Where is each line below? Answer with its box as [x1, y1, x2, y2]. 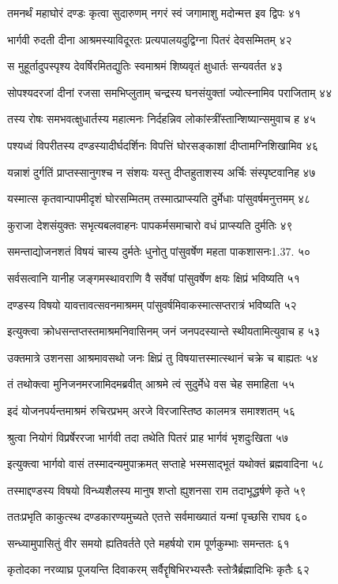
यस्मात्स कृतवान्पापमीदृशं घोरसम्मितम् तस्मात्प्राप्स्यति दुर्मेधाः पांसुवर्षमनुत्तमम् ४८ [7, 190, 311, 207]
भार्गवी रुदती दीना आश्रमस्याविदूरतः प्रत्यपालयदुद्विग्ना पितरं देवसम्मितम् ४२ [7, 31, 292, 47]
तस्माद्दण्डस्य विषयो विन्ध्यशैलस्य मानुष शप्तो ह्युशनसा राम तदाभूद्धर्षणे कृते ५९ [7, 481, 306, 498]
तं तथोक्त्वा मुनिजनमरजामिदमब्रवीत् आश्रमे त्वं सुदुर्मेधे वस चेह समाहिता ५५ [7, 376, 295, 392]
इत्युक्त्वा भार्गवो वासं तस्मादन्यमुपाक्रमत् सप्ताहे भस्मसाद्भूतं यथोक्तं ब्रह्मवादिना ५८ [7, 455, 325, 472]
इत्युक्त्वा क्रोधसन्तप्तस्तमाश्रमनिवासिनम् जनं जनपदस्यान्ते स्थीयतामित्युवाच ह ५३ [7, 323, 321, 339]
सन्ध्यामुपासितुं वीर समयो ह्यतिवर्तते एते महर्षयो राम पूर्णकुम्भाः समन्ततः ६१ [7, 534, 290, 551]
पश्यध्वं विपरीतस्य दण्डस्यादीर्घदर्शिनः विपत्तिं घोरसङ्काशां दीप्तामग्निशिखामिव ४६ [7, 137, 319, 153]
